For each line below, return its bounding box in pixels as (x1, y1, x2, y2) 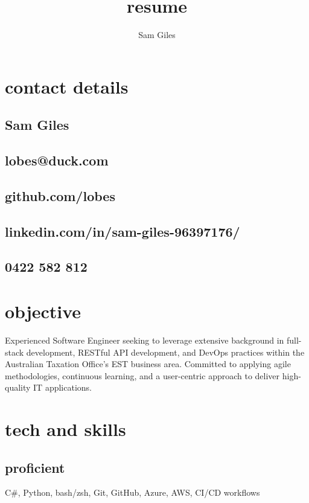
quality (5, 381, 31, 394)
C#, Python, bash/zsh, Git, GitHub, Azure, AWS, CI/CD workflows (5, 486, 260, 499)
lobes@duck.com (5, 151, 109, 170)
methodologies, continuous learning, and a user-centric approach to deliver (5, 369, 280, 382)
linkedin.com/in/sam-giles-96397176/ (5, 222, 240, 240)
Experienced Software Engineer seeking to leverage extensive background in (5, 333, 284, 346)
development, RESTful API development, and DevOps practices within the (26, 345, 305, 358)
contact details (5, 74, 129, 98)
